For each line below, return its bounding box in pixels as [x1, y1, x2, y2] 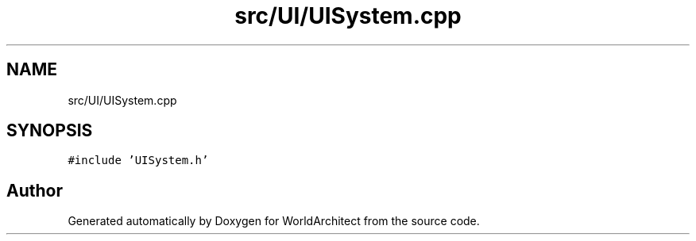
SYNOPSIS [6, 120, 93, 141]
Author [6, 180, 63, 201]
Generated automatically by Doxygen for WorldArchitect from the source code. [68, 214, 480, 228]
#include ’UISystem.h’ [68, 154, 209, 167]
